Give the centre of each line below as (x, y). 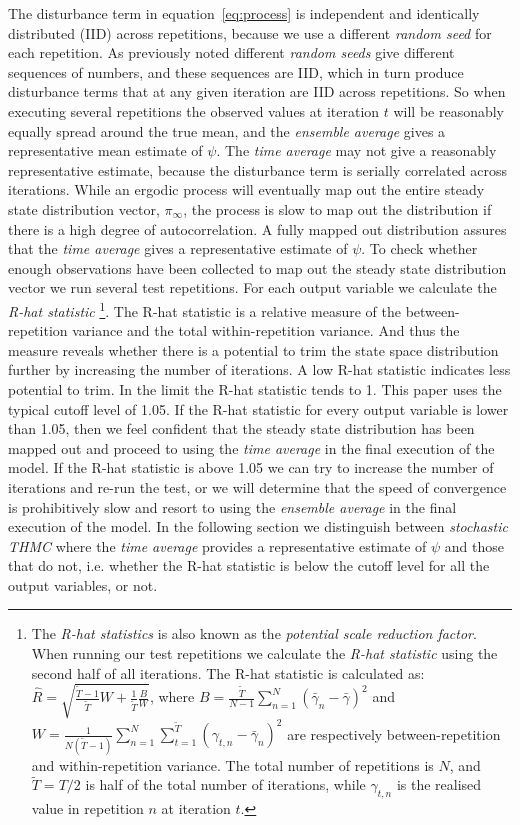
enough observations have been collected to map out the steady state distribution (257, 267)
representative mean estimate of (105, 150)
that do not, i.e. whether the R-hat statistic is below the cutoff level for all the (249, 565)
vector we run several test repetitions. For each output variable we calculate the (252, 287)
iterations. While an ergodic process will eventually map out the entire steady (246, 189)
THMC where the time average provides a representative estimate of (217, 545)
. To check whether (419, 248)
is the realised (439, 784)
